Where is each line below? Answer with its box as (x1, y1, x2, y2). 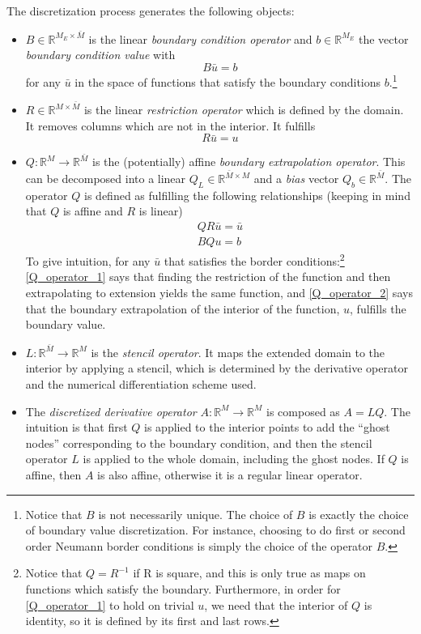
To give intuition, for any (25, 252, 151, 269)
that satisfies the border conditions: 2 (164, 250, 345, 269)
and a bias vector (253, 170, 339, 187)
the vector (358, 30, 409, 47)
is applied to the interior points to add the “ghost (144, 419, 390, 436)
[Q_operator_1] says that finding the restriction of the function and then (25, 268, 391, 285)
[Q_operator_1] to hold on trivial (25, 596, 194, 613)
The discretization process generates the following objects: (6, 2, 295, 19)
